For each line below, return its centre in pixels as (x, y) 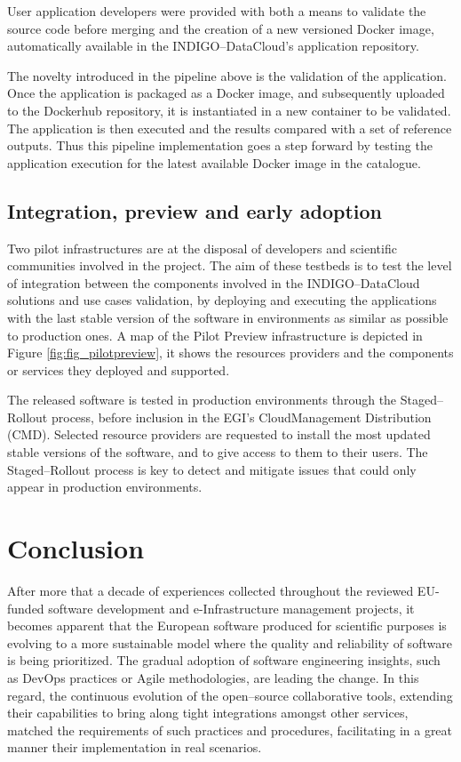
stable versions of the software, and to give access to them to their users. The (218, 452)
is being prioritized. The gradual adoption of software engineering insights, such (224, 660)
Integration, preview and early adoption (195, 210)
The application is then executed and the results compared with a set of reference (230, 128)
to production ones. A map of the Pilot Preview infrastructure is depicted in (215, 335)
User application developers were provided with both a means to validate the (217, 11)
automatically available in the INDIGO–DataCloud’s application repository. (213, 46)
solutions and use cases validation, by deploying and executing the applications (222, 300)
